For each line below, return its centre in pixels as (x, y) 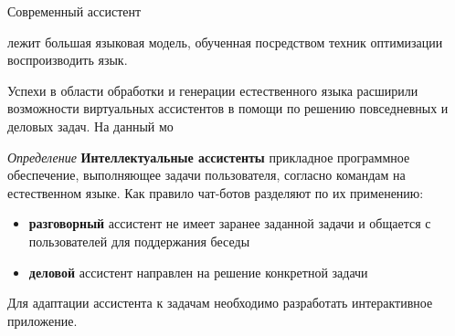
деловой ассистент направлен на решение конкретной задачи (198, 272)
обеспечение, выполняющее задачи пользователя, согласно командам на (206, 175)
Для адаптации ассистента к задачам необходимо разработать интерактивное (220, 303)
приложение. (42, 320)
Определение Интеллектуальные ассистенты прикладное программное (209, 157)
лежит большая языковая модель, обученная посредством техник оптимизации (225, 42)
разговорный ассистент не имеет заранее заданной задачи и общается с (230, 223)
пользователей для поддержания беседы (139, 241)
